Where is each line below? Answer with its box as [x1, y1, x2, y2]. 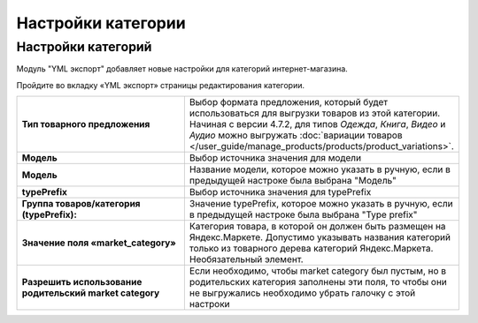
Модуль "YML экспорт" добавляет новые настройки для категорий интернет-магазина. [16, 64, 349, 74]
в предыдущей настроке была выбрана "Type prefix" [189, 208, 418, 221]
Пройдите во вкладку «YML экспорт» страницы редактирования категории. [16, 79, 305, 90]
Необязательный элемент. [189, 253, 305, 266]
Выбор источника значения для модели [189, 152, 362, 164]
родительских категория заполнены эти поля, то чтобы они [189, 276, 447, 289]
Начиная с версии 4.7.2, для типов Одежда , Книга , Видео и [189, 118, 446, 131]
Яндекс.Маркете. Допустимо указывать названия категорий [189, 231, 451, 244]
